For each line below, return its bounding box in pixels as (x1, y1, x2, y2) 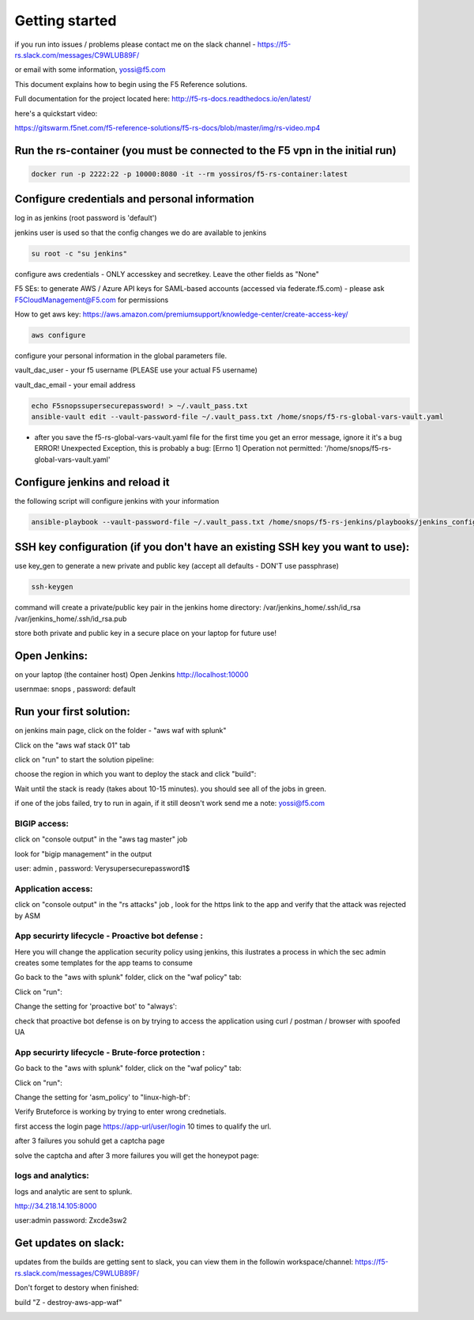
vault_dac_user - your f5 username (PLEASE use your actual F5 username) (14, 365, 258, 375)
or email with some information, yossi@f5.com (14, 65, 166, 74)
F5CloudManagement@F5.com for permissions (14, 295, 169, 304)
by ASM (14, 910, 41, 921)
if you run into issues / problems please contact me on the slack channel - (14, 40, 256, 49)
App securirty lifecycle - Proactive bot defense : (14, 930, 203, 941)
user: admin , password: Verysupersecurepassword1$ (14, 864, 190, 873)
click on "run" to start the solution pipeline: (14, 755, 154, 764)
